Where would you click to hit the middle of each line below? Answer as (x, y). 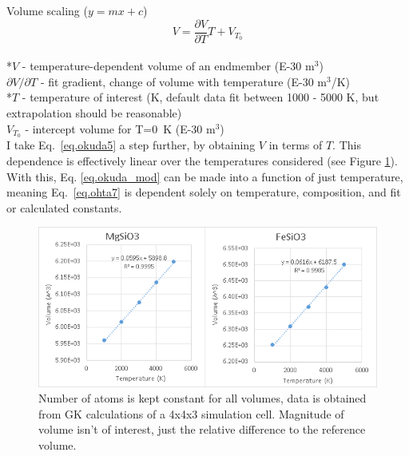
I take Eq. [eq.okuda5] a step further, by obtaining (131, 145)
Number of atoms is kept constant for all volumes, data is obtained (203, 398)
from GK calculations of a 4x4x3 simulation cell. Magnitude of (191, 413)
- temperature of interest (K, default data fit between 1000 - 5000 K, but (201, 97)
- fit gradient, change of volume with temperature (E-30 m (183, 81)
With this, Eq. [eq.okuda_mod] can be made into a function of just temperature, (205, 176)
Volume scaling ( (47, 10)
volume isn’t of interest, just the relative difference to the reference (202, 429)
